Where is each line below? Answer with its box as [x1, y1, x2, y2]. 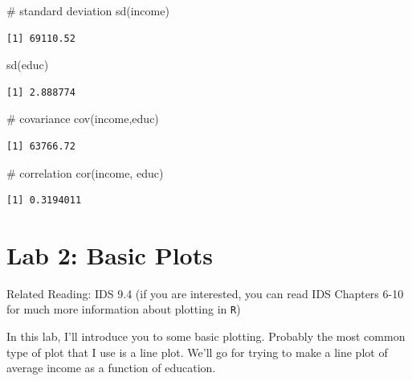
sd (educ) [6, 56, 49, 73]
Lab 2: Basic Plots [6, 238, 213, 271]
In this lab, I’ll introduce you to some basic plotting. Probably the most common [6, 328, 406, 345]
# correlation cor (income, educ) [6, 164, 164, 181]
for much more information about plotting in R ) [6, 301, 241, 317]
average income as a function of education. [6, 359, 216, 376]
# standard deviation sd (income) [6, 2, 169, 18]
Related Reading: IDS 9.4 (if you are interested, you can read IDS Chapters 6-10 [6, 285, 404, 301]
